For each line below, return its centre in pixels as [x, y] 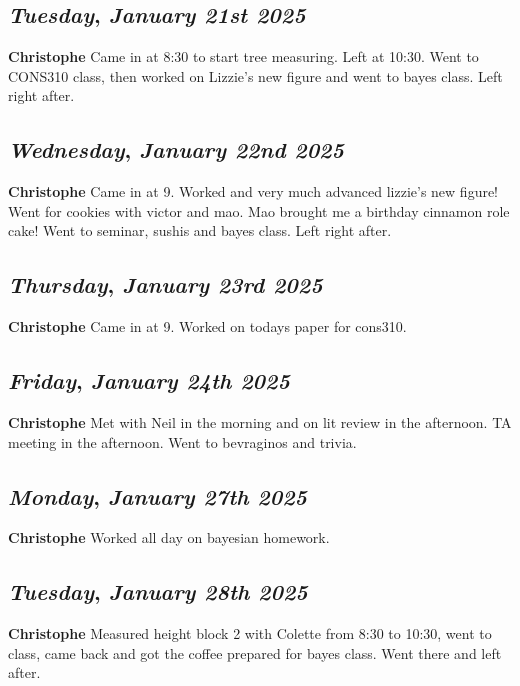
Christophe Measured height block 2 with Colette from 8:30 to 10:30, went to [250, 633]
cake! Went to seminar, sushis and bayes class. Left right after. [200, 230]
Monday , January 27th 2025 [158, 495]
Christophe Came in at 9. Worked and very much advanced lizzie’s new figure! [253, 191]
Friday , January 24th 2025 [149, 380]
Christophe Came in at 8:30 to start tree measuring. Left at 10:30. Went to [243, 56]
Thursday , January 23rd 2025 [165, 284]
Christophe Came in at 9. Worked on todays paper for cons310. [207, 326]
